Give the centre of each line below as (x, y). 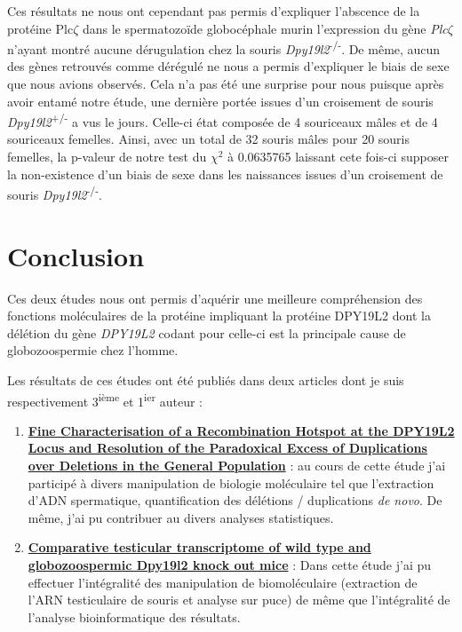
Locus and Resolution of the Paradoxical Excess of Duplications (227, 448)
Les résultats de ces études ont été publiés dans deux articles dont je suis (206, 380)
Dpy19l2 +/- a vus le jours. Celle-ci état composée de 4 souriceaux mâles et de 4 (223, 120)
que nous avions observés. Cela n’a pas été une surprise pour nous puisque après (226, 84)
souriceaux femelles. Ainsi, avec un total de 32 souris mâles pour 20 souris (209, 139)
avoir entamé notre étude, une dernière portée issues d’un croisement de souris (220, 101)
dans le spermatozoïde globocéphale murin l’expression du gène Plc (265, 28)
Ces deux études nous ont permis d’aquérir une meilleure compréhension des (215, 298)
